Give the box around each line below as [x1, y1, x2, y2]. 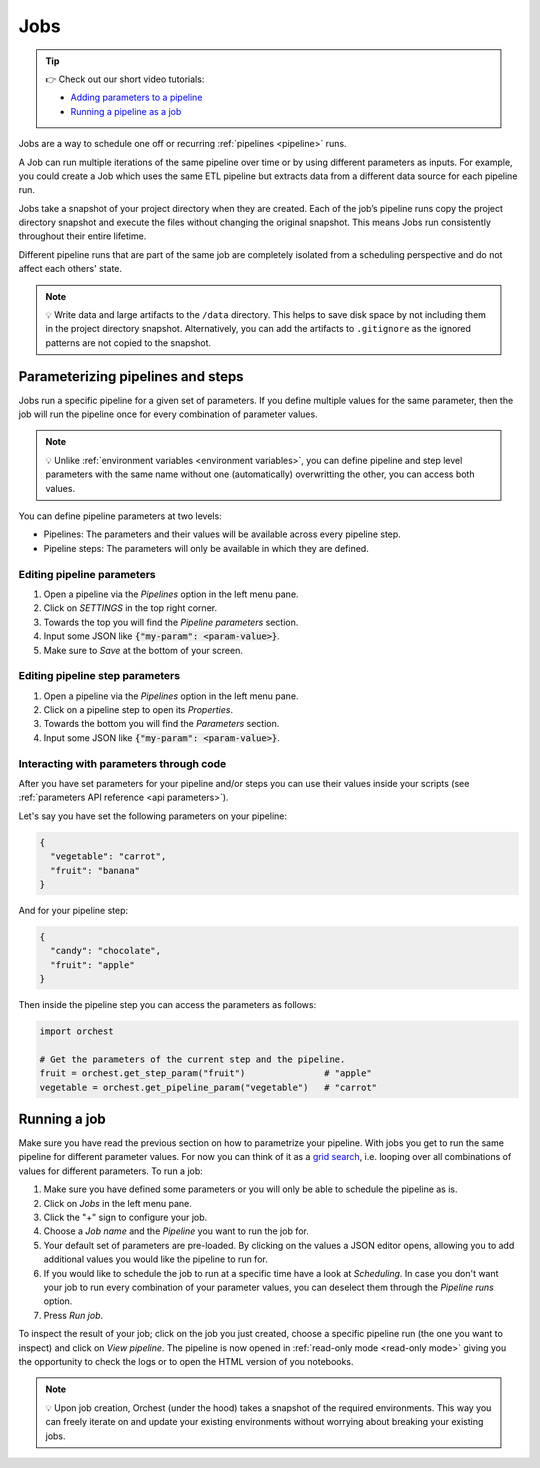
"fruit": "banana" [50, 865, 140, 876]
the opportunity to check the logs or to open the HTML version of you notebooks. [18, 1355, 354, 1367]
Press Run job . [43, 1309, 104, 1321]
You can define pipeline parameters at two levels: [18, 510, 222, 522]
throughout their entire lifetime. [18, 230, 147, 242]
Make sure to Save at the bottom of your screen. [43, 644, 244, 656]
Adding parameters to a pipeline [70, 91, 203, 104]
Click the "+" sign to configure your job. [43, 1211, 208, 1224]
